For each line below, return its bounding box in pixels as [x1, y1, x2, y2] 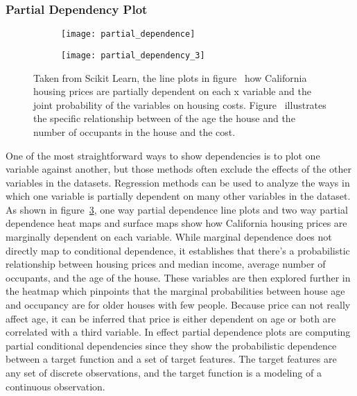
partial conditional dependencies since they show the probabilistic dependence [6, 338, 337, 352]
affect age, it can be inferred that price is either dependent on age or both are [6, 311, 336, 325]
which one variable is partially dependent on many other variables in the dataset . [6, 189, 351, 203]
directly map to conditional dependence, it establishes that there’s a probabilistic [6, 243, 350, 257]
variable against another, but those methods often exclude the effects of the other [6, 162, 351, 176]
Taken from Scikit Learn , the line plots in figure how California [33, 70, 307, 85]
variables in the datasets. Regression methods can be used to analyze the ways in [6, 175, 350, 189]
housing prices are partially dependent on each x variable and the [33, 84, 311, 98]
